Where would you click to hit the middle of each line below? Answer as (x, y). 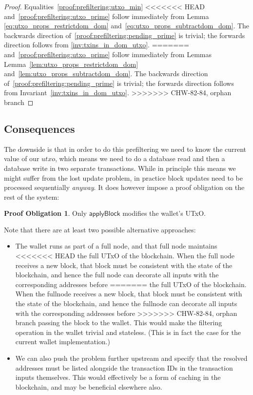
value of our (22, 158)
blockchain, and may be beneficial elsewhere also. (89, 386)
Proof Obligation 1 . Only (45, 213)
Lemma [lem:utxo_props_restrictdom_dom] (71, 64)
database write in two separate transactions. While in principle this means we (120, 168)
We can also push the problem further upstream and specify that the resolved (131, 358)
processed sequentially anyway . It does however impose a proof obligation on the (124, 187)
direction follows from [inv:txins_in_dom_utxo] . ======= (97, 45)
